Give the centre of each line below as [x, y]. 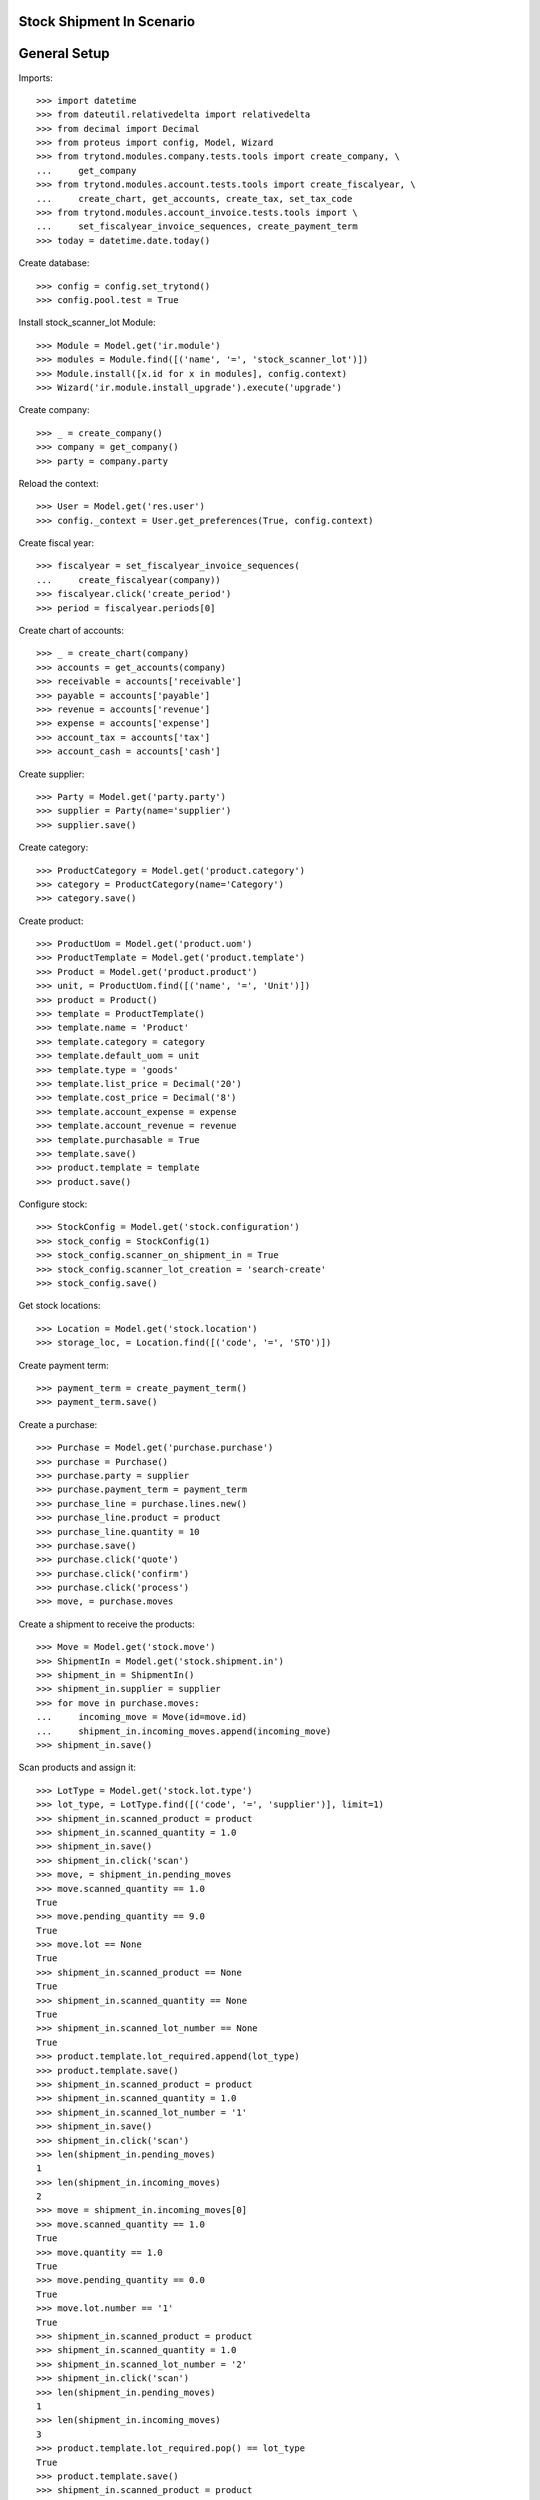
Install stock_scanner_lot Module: [87, 322]
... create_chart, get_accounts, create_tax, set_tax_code [194, 198]
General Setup [64, 53]
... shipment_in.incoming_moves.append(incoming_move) [184, 1731]
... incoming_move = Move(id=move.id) [142, 1717]
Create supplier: [51, 774]
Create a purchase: [58, 1424]
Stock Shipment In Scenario [106, 21]
